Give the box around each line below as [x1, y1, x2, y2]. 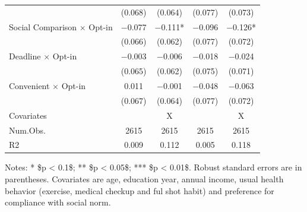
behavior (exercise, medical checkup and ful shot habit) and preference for [5, 184, 274, 197]
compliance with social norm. [5, 196, 111, 208]
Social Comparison [9, 20, 77, 33]
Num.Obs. [9, 124, 46, 136]
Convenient [9, 79, 50, 91]
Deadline [9, 50, 41, 62]
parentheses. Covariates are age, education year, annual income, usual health [5, 173, 284, 185]
